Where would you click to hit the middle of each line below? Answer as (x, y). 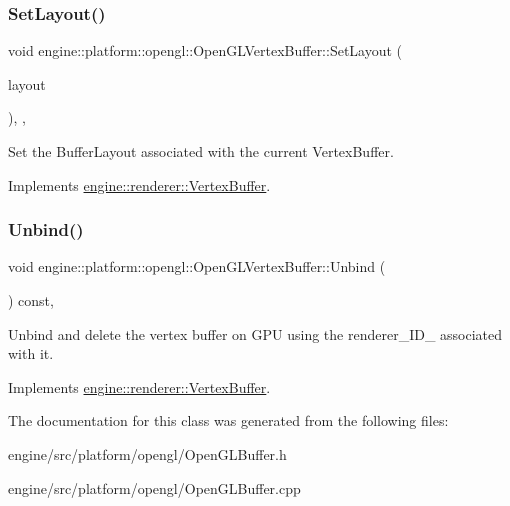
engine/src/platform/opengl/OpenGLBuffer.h (147, 453)
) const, (31, 300)
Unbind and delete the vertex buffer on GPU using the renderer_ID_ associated (255, 333)
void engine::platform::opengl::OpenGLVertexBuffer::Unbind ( (197, 266)
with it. (31, 353)
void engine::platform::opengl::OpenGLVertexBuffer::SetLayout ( (205, 50)
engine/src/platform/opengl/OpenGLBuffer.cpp (154, 487)
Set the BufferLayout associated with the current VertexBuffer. (201, 151)
